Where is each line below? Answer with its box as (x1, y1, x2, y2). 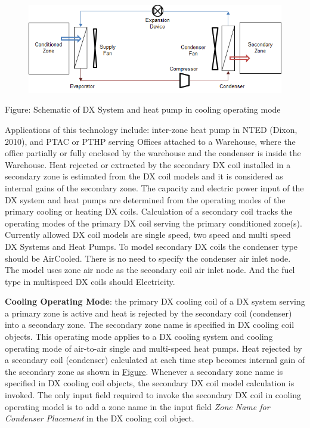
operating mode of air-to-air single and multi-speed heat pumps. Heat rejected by (5, 342, 302, 354)
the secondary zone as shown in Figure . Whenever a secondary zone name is (5, 365, 283, 377)
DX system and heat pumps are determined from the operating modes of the (5, 193, 286, 206)
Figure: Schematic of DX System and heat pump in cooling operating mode (5, 103, 281, 116)
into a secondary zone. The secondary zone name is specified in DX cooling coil (5, 318, 294, 331)
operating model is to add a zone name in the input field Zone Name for (5, 400, 270, 413)
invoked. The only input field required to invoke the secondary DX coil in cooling (5, 389, 302, 401)
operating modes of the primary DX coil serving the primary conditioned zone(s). (5, 216, 302, 229)
